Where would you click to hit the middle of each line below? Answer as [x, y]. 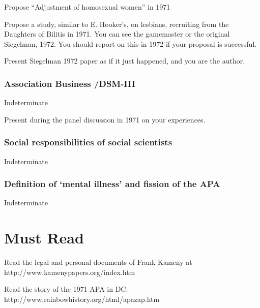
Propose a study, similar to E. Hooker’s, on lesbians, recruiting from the [117, 24]
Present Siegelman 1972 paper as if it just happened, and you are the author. [125, 61]
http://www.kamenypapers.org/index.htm [70, 272]
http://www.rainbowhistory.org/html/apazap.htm [82, 299]
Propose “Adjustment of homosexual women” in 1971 [87, 7]
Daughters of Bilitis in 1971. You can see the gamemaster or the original [117, 34]
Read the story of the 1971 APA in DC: [66, 289]
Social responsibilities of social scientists [88, 142]
